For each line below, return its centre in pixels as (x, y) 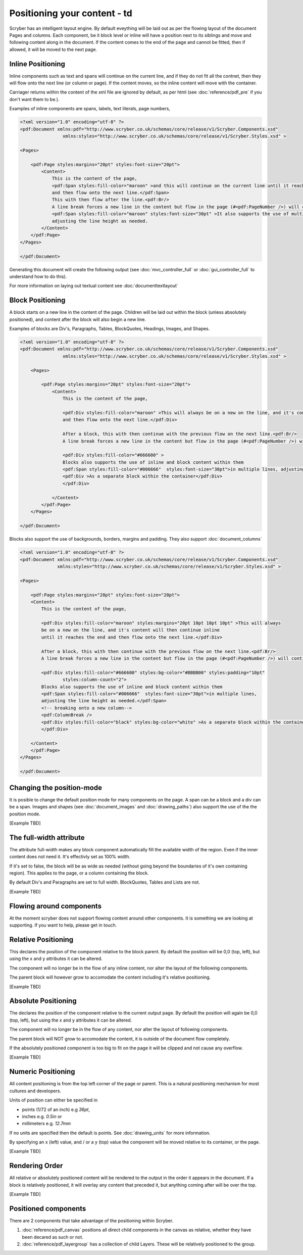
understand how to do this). (38, 276)
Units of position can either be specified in (54, 1100)
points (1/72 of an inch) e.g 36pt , (56, 1109)
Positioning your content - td (71, 13)
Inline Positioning (37, 64)
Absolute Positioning (43, 1001)
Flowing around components (56, 906)
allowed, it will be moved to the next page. (53, 49)
